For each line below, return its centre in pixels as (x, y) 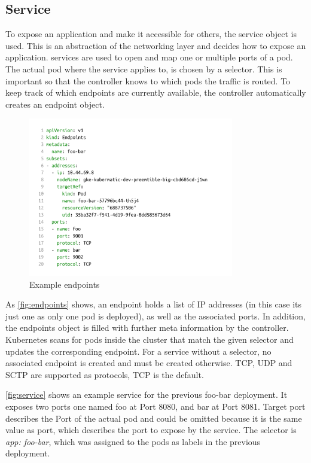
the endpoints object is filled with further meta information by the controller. (147, 328)
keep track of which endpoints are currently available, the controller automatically (156, 92)
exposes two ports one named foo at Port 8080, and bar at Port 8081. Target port (155, 406)
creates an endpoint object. (55, 104)
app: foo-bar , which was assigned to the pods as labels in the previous (133, 441)
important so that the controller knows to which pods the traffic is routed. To (148, 80)
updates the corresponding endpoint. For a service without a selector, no (138, 351)
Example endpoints (65, 284)
